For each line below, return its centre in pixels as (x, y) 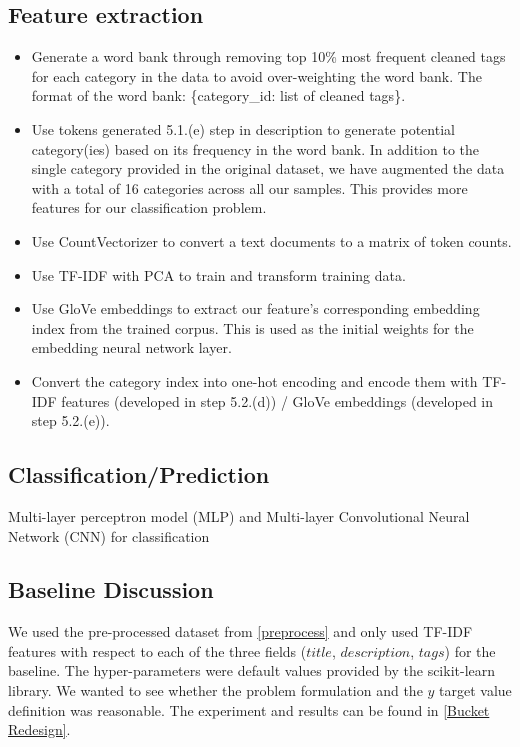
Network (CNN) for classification (109, 535)
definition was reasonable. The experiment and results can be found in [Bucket (249, 709)
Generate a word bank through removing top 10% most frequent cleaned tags (268, 56)
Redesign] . (39, 729)
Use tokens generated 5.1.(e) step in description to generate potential (243, 128)
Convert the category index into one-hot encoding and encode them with (254, 380)
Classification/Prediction (139, 474)
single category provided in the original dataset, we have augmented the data (268, 168)
